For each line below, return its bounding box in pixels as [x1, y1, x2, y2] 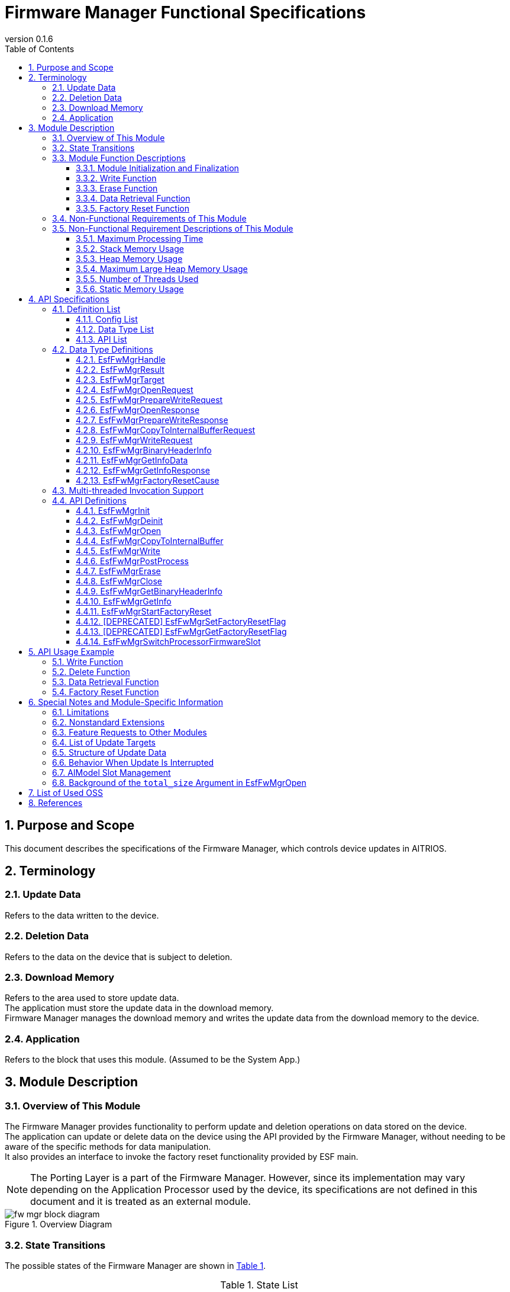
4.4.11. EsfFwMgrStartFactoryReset [76, 606, 212, 616]
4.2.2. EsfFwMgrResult [76, 364, 164, 375]
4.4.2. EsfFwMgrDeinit [76, 515, 163, 526]
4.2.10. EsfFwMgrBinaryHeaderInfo [76, 444, 212, 455]
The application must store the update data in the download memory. [5, 1003, 274, 1013]
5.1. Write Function [52, 656, 124, 667]
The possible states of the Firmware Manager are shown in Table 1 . [5, 1261, 266, 1271]
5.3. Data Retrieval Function [52, 676, 159, 687]
